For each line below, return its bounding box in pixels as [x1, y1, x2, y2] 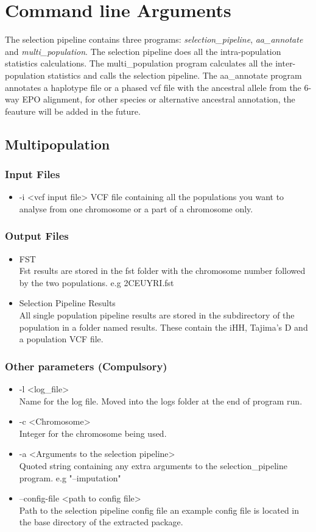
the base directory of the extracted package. [19, 516, 183, 528]
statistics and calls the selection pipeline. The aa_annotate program [47, 68, 302, 81]
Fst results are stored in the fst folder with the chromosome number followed [19, 264, 306, 277]
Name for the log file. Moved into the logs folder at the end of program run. [19, 394, 303, 407]
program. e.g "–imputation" [19, 471, 121, 484]
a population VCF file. [19, 332, 104, 345]
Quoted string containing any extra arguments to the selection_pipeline [19, 459, 287, 472]
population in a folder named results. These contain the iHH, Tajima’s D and [19, 320, 308, 333]
